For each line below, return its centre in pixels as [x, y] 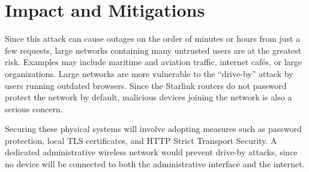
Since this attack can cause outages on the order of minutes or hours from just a [153, 39]
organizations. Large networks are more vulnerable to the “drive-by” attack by [149, 73]
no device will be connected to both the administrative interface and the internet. [155, 164]
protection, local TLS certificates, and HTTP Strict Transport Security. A [141, 140]
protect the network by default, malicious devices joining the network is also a [148, 97]
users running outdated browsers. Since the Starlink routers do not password [146, 85]
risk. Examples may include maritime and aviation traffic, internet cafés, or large [154, 62]
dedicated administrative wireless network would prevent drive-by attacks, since [151, 152]
